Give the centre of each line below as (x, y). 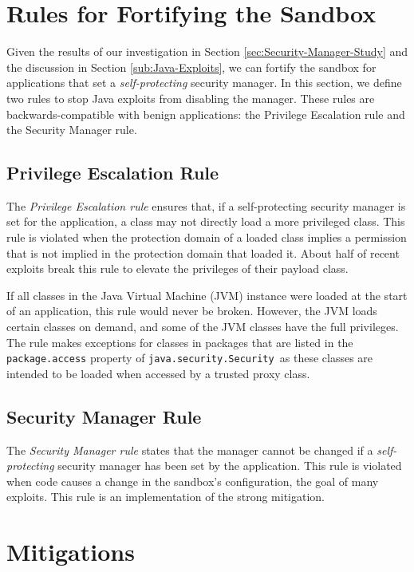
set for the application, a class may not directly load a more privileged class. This (206, 221)
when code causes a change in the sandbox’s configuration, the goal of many (193, 481)
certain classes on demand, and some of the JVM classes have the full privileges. (203, 327)
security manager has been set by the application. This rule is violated (230, 465)
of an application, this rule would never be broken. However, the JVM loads (192, 311)
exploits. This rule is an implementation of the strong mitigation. (166, 497)
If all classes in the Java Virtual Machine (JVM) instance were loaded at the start (207, 295)
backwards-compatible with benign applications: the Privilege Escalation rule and (206, 114)
